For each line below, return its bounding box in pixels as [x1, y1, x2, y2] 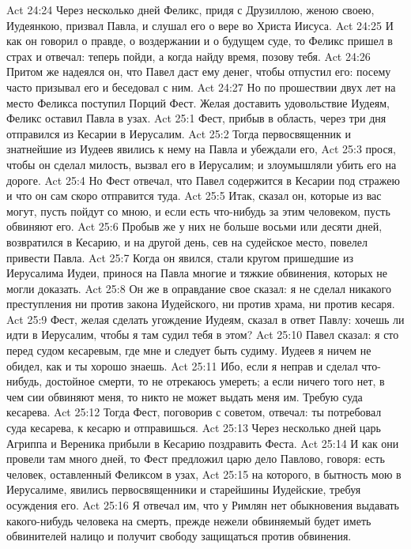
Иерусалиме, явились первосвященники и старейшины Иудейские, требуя [6, 481, 361, 498]
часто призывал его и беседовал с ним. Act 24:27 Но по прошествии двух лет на [6, 78, 396, 95]
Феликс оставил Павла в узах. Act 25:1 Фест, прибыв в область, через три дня [6, 110, 386, 126]
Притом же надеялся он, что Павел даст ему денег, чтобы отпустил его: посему [6, 63, 391, 80]
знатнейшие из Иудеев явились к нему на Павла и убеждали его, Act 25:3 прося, [6, 141, 396, 157]
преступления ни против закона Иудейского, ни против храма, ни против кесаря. [6, 295, 395, 312]
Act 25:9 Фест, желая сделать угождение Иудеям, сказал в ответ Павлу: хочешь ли [6, 310, 405, 327]
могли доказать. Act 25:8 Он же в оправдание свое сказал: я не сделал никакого [6, 280, 391, 296]
